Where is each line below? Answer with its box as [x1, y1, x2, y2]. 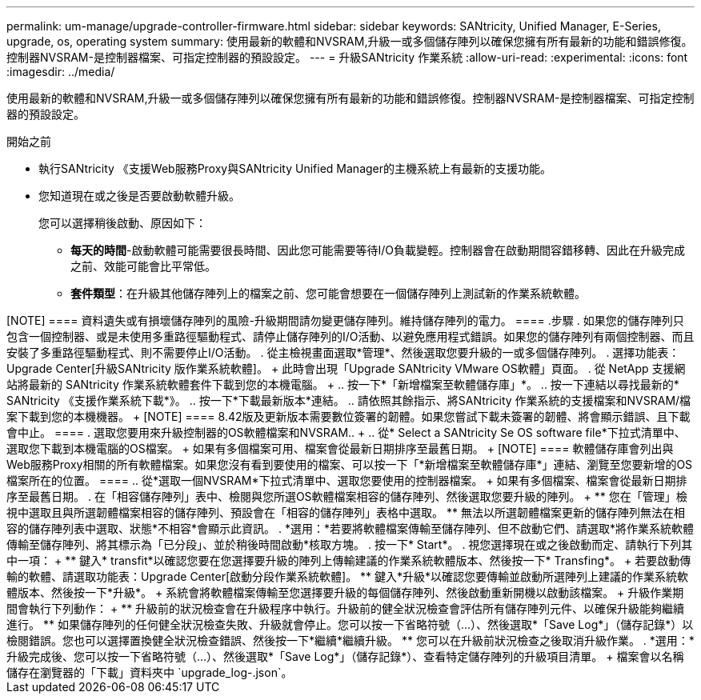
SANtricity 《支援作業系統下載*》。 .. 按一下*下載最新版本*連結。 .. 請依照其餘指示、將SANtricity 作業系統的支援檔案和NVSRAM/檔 [6, 394, 691, 407]
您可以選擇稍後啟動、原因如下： [38, 216, 206, 230]
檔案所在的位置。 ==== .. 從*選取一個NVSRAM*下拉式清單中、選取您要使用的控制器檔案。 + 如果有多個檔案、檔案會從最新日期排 [6, 474, 687, 487]
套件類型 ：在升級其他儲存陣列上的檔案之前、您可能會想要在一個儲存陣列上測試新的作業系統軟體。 [70, 286, 586, 300]
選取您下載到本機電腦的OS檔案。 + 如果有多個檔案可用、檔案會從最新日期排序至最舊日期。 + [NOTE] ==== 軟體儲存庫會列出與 [6, 442, 674, 455]
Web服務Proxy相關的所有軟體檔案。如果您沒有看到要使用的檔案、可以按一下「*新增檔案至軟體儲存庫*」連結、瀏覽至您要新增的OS [6, 458, 693, 471]
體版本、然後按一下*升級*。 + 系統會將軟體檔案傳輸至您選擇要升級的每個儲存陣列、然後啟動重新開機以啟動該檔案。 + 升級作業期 [6, 586, 684, 599]
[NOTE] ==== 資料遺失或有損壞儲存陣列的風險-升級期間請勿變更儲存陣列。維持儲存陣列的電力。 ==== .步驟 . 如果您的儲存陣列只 [6, 314, 684, 327]
